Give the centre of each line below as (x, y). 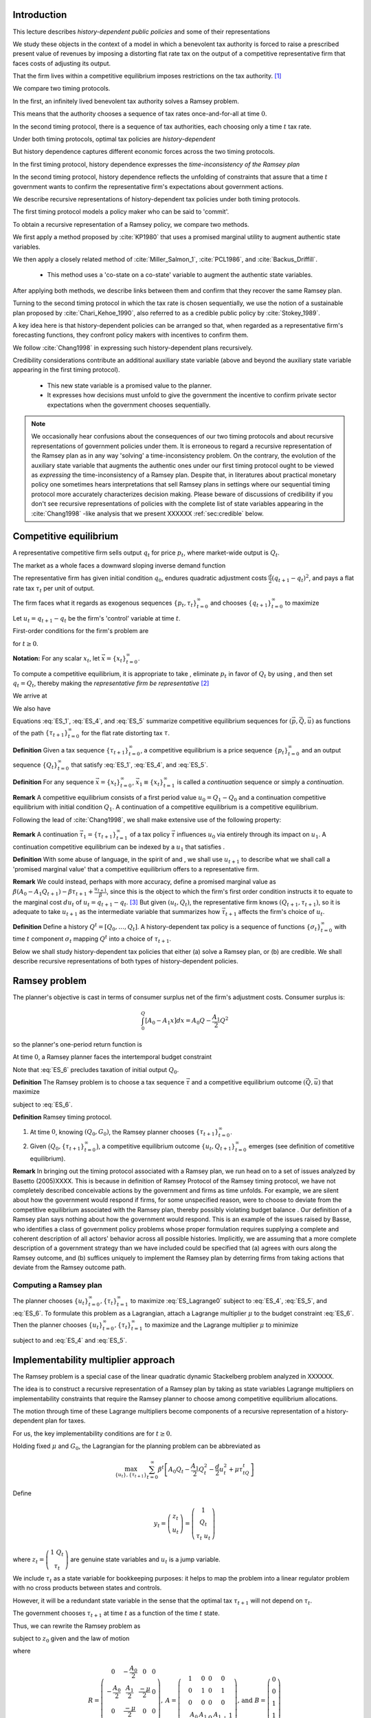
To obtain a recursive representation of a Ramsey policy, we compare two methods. (131, 224)
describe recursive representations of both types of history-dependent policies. (125, 961)
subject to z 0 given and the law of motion (71, 1639)
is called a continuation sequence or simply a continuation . (260, 782)
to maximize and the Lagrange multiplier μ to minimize (222, 1325)
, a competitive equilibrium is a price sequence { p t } (214, 751)
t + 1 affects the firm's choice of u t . (275, 913)
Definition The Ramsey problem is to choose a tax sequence (99, 1082)
